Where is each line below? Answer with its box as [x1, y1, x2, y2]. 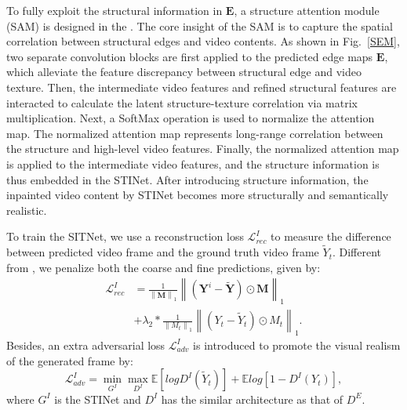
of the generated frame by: [6, 352, 133, 368]
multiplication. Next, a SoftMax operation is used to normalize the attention [6, 110, 375, 126]
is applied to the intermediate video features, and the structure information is [6, 155, 380, 172]
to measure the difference [271, 228, 391, 245]
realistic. [6, 201, 47, 218]
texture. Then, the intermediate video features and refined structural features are [6, 78, 397, 95]
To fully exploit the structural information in [6, 2, 223, 18]
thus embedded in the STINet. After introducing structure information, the [6, 171, 369, 187]
